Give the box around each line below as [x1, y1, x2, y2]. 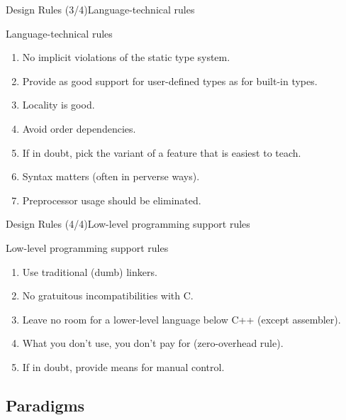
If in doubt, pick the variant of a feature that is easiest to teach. [22, 145, 301, 160]
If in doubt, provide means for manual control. [22, 359, 225, 374]
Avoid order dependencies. [22, 121, 136, 136]
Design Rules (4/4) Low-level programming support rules [6, 216, 250, 231]
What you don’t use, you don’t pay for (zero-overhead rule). [22, 336, 284, 350]
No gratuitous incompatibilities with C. [22, 288, 194, 303]
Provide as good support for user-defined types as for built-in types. [22, 73, 318, 88]
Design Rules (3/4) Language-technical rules [6, 2, 195, 16]
